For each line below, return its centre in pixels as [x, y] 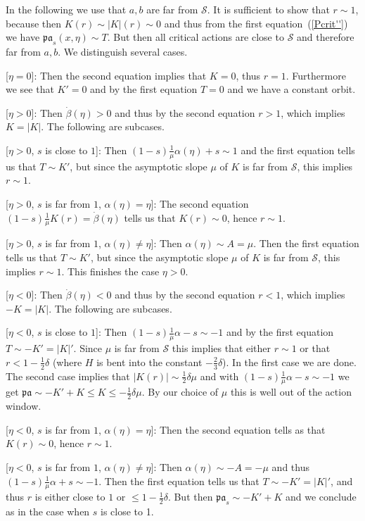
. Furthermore [316, 75]
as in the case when [48, 511]
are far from [172, 9]
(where [67, 362]
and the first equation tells [298, 150]
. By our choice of [180, 392]
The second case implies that [68, 376]
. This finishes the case [110, 271]
